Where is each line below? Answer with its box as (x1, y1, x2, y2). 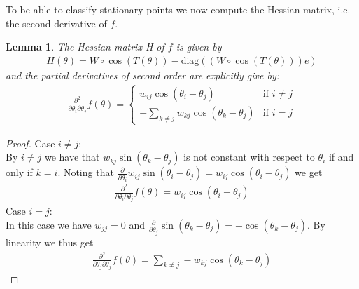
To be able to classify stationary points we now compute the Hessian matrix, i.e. (6, 2, 351, 16)
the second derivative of (6, 15, 107, 30)
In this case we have (6, 217, 92, 232)
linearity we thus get (6, 234, 94, 249)
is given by (176, 39, 222, 54)
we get (295, 165, 323, 180)
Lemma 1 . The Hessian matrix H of (6, 39, 164, 54)
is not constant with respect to (183, 149, 315, 164)
